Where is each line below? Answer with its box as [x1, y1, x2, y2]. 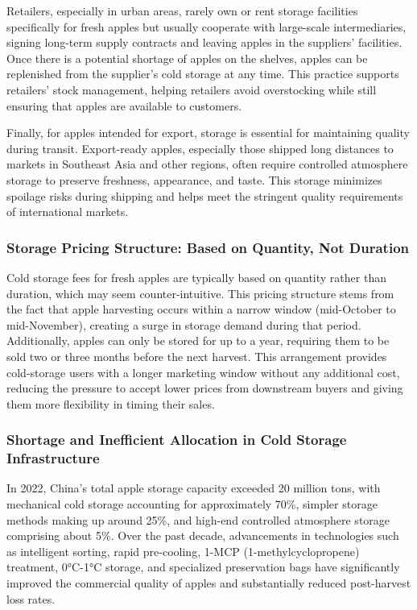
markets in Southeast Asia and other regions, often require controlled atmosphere [6, 156, 408, 172]
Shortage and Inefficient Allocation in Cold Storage [6, 429, 347, 450]
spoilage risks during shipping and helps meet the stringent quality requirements [6, 187, 403, 204]
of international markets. [6, 203, 129, 220]
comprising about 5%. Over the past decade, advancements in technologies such [6, 527, 399, 544]
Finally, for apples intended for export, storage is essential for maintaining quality [6, 124, 410, 141]
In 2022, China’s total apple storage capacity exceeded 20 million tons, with [6, 479, 381, 496]
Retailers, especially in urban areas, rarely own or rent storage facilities [6, 2, 358, 19]
